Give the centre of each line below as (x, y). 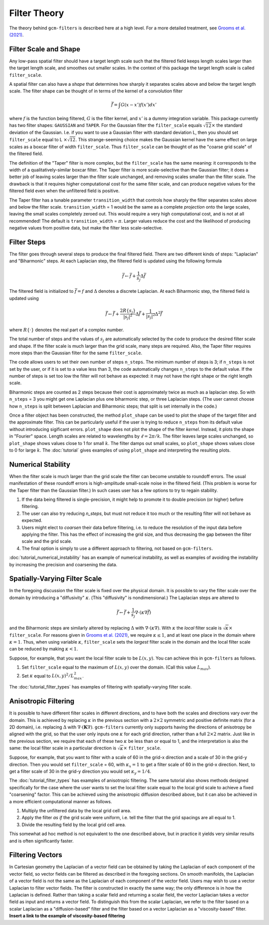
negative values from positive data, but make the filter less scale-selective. (86, 228)
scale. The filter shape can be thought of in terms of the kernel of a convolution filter (96, 91)
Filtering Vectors (36, 855)
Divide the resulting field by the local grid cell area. (74, 824)
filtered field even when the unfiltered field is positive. (64, 191)
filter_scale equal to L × (38, 139)
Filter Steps (27, 242)
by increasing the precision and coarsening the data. (63, 564)
